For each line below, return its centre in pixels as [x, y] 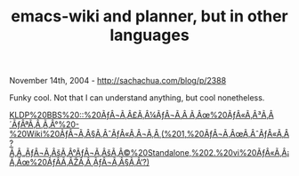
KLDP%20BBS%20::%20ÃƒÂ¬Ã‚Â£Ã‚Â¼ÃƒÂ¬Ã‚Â [99, 115]
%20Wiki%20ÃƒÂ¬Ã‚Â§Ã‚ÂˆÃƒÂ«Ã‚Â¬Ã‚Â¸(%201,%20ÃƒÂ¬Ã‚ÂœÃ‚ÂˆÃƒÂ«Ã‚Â [149, 134]
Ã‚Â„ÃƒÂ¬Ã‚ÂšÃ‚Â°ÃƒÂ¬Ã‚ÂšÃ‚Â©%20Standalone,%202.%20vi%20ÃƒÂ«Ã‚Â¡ [149, 153]
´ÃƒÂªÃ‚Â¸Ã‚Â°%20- [44, 124]
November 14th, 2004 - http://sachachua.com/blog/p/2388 [118, 81]
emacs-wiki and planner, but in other [149, 16]
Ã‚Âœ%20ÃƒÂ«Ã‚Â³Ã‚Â [232, 115]
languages [149, 35]
